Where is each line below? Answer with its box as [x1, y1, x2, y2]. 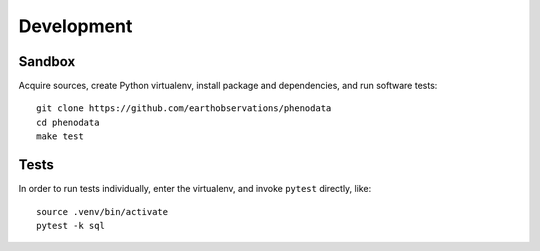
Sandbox [18, 53, 76, 70]
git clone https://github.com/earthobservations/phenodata [36, 103, 332, 114]
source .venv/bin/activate [36, 206, 169, 217]
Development [18, 15, 133, 37]
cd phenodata [36, 116, 100, 128]
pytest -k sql [36, 220, 105, 231]
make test [36, 131, 84, 142]
